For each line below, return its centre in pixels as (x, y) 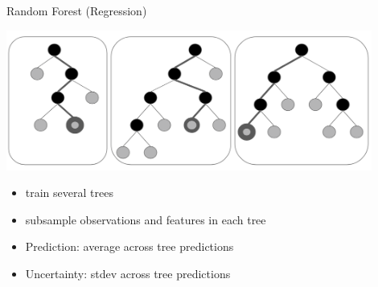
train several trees (69, 193)
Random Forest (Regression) (77, 10)
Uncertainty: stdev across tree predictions (128, 274)
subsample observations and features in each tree (146, 219)
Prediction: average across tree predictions (129, 246)
